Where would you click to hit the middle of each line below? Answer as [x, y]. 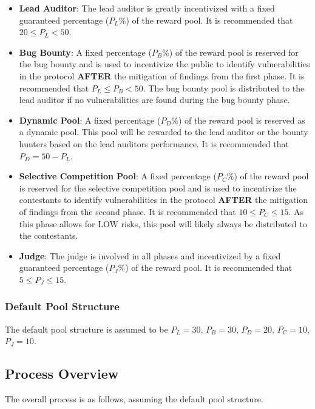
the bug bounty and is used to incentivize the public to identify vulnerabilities [164, 64]
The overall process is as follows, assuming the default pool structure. [134, 399]
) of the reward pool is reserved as [242, 120]
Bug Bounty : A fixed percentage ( [85, 52]
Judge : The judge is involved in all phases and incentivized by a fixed [150, 255]
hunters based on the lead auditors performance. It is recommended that [154, 143]
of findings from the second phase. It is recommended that [127, 211]
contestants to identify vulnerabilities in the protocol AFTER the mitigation [164, 200]
